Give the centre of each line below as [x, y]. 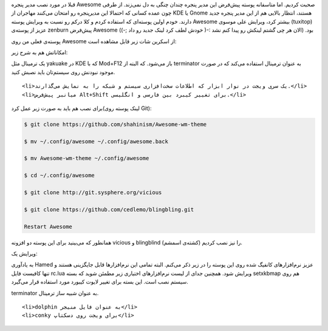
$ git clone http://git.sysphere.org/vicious [93, 193]
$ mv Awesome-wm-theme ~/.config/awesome [87, 159]
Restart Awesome [48, 226]
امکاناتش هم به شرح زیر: [39, 52]
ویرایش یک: [24, 253]
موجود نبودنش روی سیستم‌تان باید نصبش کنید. [63, 72]
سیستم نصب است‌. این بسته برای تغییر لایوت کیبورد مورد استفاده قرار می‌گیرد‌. [100, 282]
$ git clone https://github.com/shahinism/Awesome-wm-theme [115, 124]
